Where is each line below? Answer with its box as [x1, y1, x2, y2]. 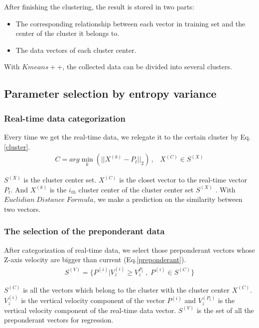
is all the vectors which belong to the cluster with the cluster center [23, 284, 230, 295]
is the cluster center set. [23, 174, 97, 185]
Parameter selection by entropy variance [4, 86, 217, 101]
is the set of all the [196, 305, 254, 315]
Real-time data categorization [4, 112, 126, 124]
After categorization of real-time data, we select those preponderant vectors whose [4, 244, 255, 255]
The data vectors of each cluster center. [15, 44, 136, 55]
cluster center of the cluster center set [78, 184, 194, 194]
